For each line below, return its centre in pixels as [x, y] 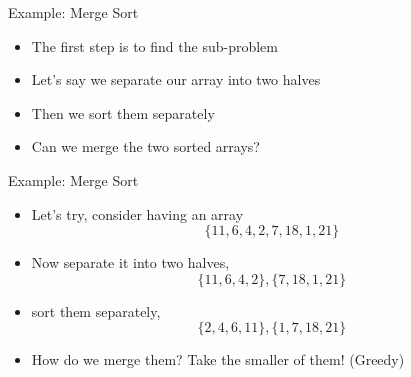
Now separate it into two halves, [130, 262]
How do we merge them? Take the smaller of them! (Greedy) [218, 359]
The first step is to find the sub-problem [154, 45]
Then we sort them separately [123, 112]
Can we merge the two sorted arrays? [145, 146]
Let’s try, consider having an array [137, 213]
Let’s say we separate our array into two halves [176, 79]
